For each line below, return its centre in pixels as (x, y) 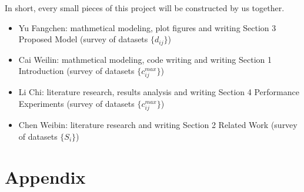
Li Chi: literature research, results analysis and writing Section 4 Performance (159, 92)
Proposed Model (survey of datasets (83, 39)
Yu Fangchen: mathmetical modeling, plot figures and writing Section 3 (147, 27)
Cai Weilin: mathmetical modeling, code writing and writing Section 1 (145, 59)
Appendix (45, 176)
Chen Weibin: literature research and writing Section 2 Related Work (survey (158, 125)
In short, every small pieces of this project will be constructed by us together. (145, 8)
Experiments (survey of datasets (76, 103)
